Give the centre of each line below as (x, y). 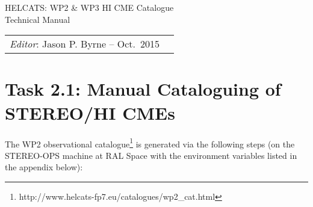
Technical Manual (38, 19)
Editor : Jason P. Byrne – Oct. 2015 (85, 44)
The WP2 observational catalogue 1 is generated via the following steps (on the (150, 143)
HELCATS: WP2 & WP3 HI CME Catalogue (89, 7)
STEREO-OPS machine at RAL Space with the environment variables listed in (151, 155)
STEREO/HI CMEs (90, 112)
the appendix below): (44, 167)
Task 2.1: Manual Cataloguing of (143, 89)
